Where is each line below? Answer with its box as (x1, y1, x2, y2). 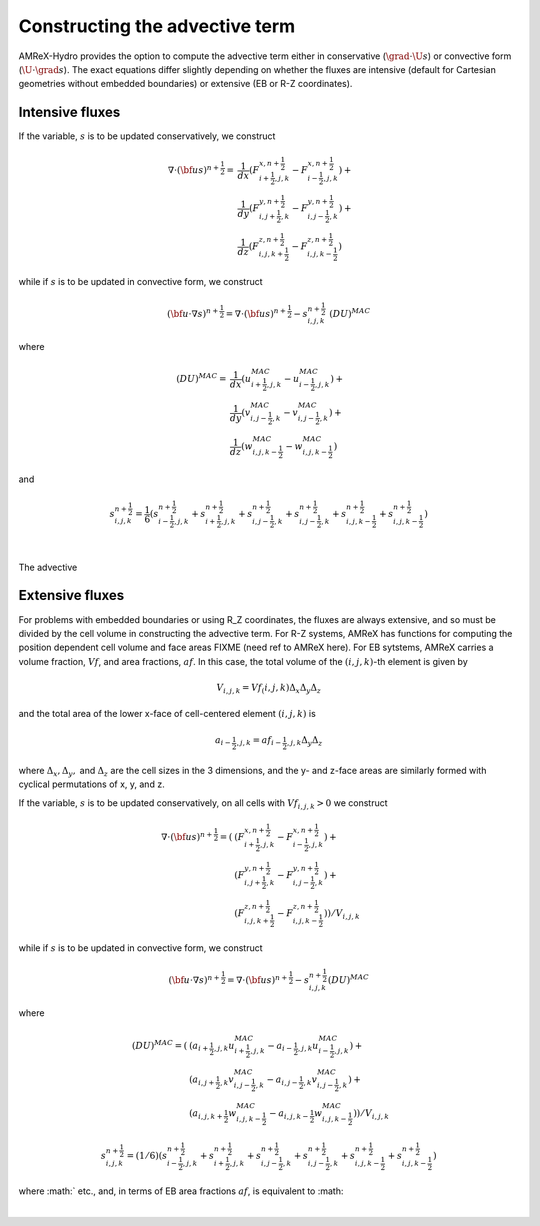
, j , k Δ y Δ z (286, 734, 323, 748)
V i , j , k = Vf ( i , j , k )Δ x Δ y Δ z (216, 681, 322, 695)
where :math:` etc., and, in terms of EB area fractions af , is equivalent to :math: (18, 1185, 344, 1197)
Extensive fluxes (18, 587, 125, 604)
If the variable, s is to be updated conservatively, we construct (18, 130, 276, 142)
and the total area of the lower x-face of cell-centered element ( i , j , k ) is (18, 708, 317, 720)
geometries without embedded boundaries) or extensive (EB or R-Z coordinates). (18, 78, 353, 90)
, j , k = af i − (236, 734, 282, 748)
